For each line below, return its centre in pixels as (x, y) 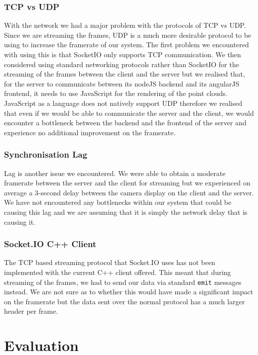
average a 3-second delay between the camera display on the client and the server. (129, 192)
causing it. (20, 222)
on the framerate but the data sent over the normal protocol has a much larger (125, 301)
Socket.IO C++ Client (50, 244)
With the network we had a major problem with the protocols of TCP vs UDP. (125, 25)
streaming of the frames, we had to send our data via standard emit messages (123, 282)
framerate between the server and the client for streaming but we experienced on (127, 183)
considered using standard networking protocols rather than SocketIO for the (122, 64)
